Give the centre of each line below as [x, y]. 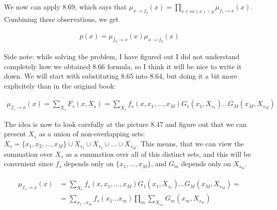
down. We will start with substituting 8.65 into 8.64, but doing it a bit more [121, 76]
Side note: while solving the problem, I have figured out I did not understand [122, 56]
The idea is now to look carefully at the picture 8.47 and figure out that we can [126, 124]
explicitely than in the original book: [60, 85]
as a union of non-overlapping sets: [92, 134]
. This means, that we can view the [190, 143]
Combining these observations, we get [62, 19]
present [15, 134]
